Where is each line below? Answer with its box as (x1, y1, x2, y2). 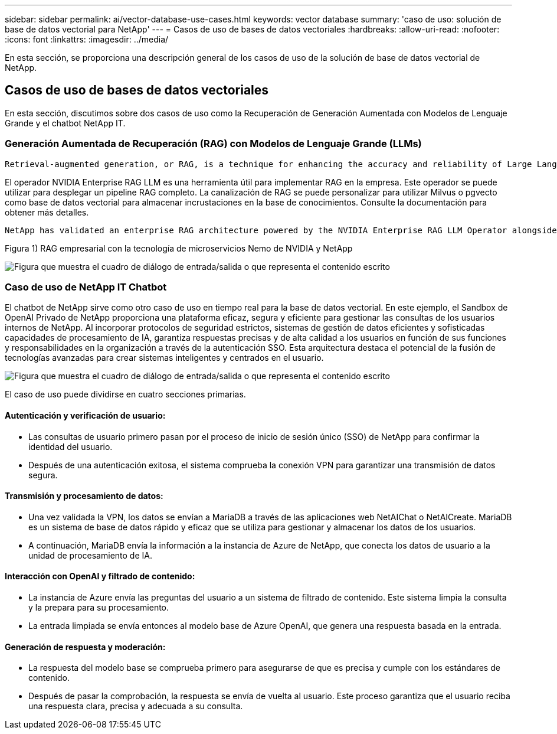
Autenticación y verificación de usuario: (5, 410, 166, 420)
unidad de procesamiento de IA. (28, 550, 152, 560)
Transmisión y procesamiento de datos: (5, 491, 163, 501)
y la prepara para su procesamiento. (28, 602, 169, 612)
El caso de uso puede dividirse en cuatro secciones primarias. (5, 389, 246, 400)
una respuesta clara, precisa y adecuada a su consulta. (28, 701, 243, 712)
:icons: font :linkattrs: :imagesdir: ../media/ (5, 34, 169, 44)
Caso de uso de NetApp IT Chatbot (5, 280, 167, 293)
